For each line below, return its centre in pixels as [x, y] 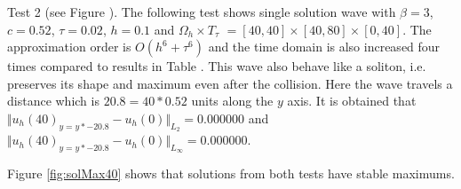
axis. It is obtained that [352, 101]
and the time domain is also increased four [324, 47]
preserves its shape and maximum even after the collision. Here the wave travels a [230, 83]
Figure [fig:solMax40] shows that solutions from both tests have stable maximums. [231, 173]
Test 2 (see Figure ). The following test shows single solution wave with [202, 12]
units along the [232, 101]
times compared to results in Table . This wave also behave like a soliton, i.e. [217, 66]
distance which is [53, 101]
